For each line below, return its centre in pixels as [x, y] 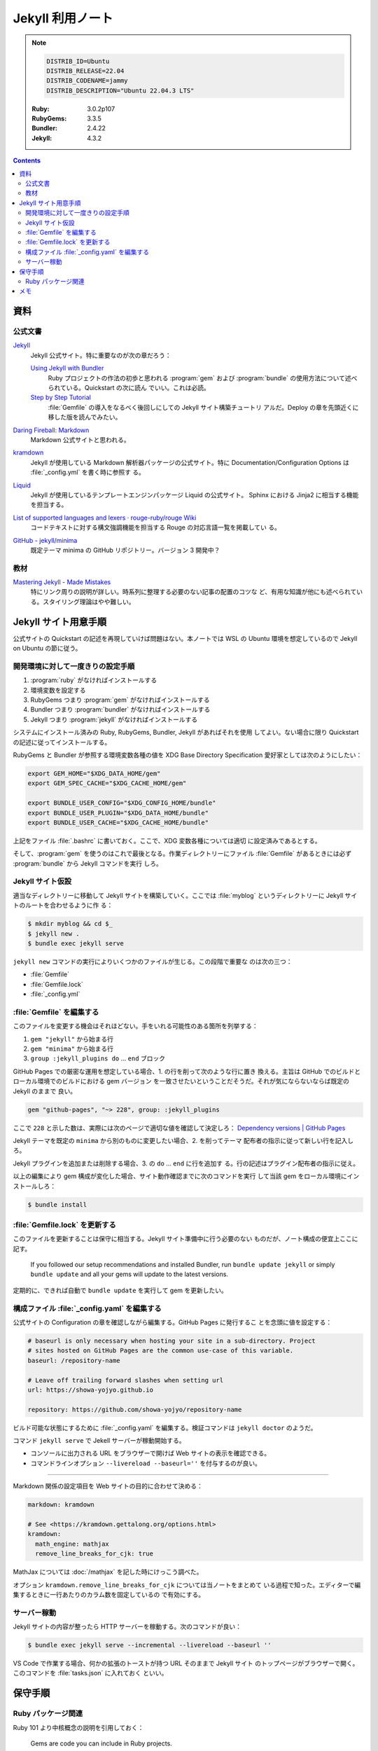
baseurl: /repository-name [74, 1360]
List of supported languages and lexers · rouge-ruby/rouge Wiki [105, 518]
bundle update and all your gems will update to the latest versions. [129, 1274]
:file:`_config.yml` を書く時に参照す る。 [87, 472]
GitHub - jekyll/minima [45, 540]
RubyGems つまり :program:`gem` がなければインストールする [120, 700]
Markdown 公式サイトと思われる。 [80, 440]
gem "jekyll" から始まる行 [72, 1039]
